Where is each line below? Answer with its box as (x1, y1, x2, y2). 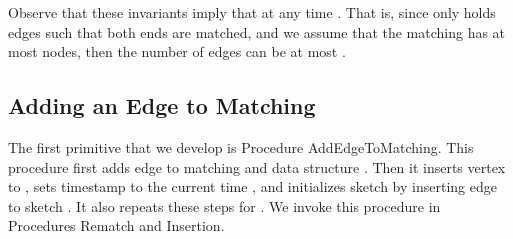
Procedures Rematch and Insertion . (8, 215, 225, 236)
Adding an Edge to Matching (8, 90, 316, 121)
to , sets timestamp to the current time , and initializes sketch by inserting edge (8, 176, 497, 197)
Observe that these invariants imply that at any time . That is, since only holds (8, 2, 496, 22)
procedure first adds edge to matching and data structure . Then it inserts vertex (8, 156, 506, 177)
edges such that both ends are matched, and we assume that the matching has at (8, 21, 506, 42)
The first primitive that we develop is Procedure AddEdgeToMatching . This (8, 136, 474, 157)
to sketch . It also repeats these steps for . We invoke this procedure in (8, 195, 441, 216)
